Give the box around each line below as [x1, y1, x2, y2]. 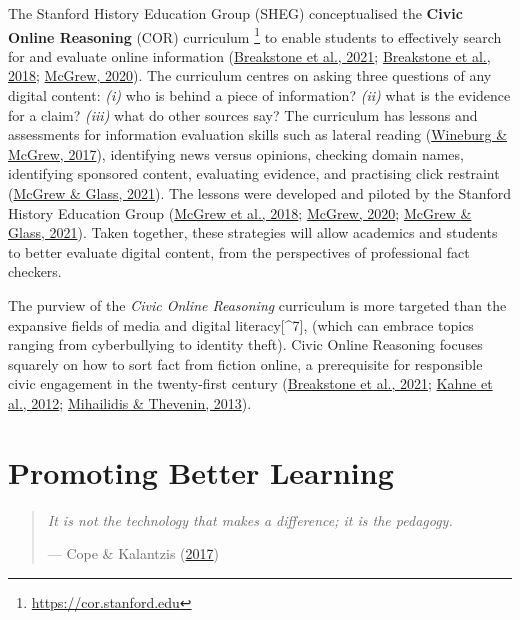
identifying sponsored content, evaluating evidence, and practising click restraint [8, 163, 500, 184]
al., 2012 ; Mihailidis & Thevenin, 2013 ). [8, 392, 252, 413]
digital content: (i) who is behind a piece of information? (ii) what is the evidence [8, 85, 511, 106]
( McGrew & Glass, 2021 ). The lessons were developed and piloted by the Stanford [8, 183, 512, 203]
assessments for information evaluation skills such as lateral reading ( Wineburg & [8, 124, 508, 145]
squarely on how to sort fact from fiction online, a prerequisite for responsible [8, 353, 483, 374]
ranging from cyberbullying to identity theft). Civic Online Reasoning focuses [8, 334, 483, 355]
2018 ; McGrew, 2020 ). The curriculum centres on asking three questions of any [8, 65, 492, 86]
